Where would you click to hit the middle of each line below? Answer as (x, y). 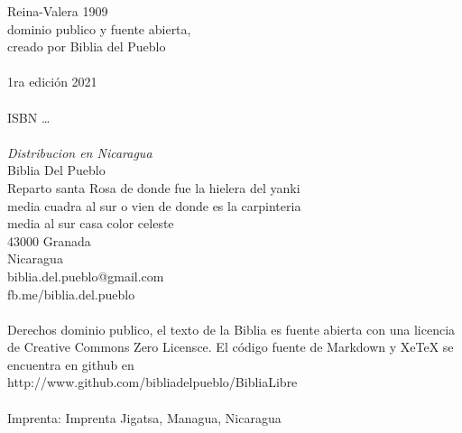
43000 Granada (49, 240)
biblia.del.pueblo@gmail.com (86, 276)
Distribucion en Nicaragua (80, 152)
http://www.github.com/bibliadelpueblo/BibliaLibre (152, 382)
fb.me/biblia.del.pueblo (71, 294)
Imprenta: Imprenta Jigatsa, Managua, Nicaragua (144, 417)
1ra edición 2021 (52, 82)
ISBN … (29, 117)
